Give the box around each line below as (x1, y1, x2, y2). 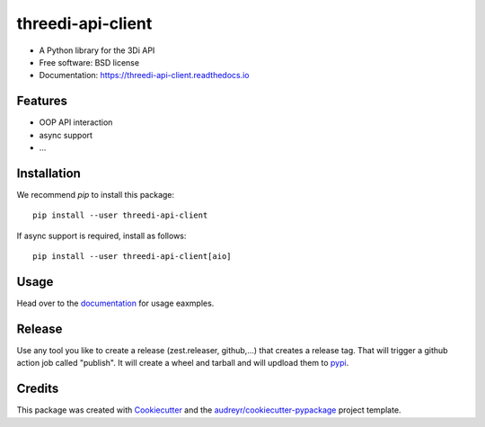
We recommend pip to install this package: (16, 189, 175, 200)
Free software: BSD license (39, 57, 139, 67)
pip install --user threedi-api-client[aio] (32, 252, 233, 262)
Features (16, 93, 67, 109)
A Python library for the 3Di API (39, 45, 155, 56)
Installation (16, 165, 81, 181)
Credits (16, 381, 59, 396)
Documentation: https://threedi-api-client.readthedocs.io (39, 70, 250, 81)
